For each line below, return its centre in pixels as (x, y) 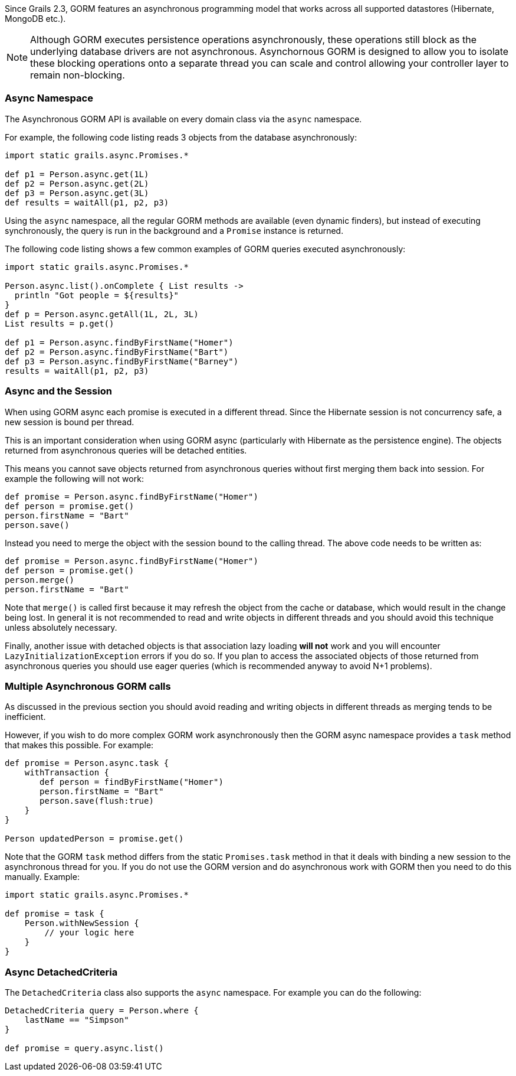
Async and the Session (58, 391)
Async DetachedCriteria (61, 972)
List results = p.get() (60, 323)
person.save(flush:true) (97, 801)
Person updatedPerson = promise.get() (94, 839)
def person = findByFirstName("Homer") (132, 782)
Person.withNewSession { (82, 923)
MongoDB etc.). (35, 19)
